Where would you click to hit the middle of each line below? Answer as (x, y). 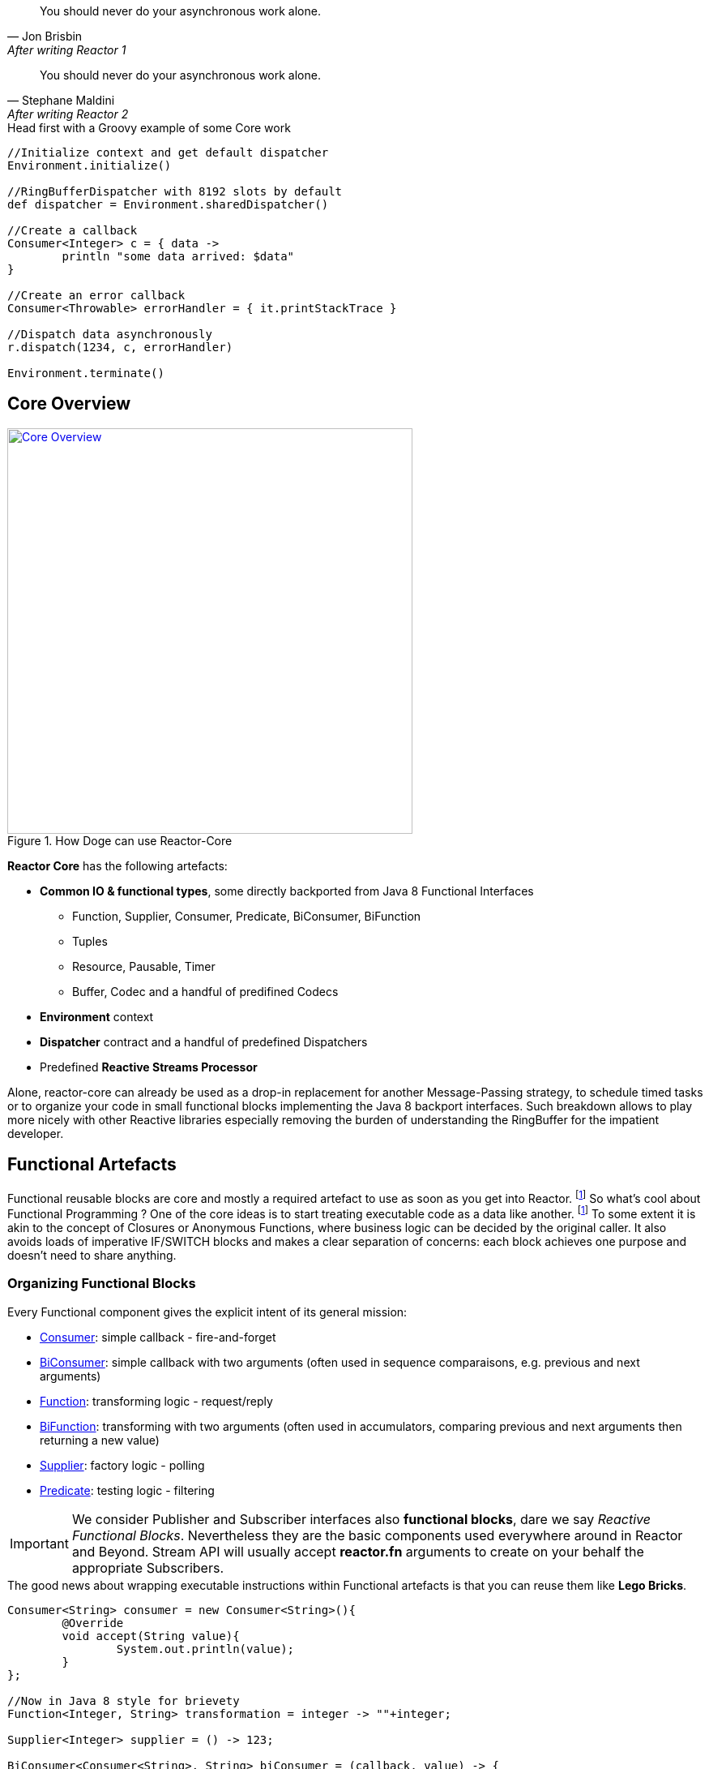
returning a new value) (100, 1440)
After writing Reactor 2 (68, 114)
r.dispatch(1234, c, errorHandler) (120, 347)
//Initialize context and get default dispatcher (168, 152)
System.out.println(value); (205, 1649)
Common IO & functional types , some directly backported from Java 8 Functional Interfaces (287, 891)
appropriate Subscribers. (148, 1567)
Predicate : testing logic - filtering (127, 1490)
